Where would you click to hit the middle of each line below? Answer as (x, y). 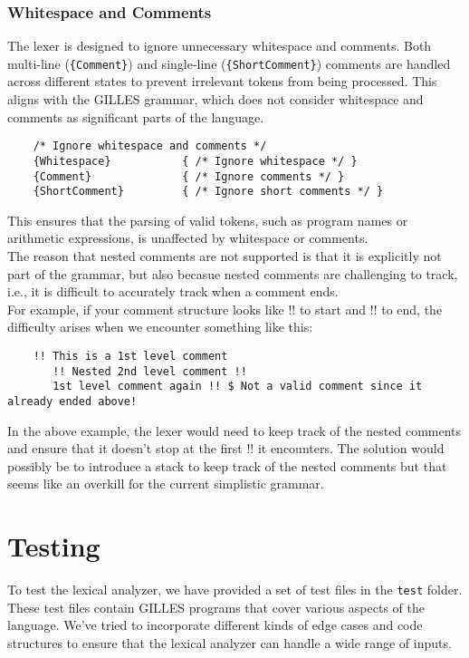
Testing (54, 546)
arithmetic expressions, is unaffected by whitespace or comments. (188, 238)
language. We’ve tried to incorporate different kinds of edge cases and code (215, 625)
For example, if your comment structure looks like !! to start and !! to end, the (225, 309)
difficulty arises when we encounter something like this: (160, 327)
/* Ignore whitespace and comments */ (150, 146)
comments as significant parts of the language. (136, 116)
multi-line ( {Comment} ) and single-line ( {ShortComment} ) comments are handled (229, 63)
